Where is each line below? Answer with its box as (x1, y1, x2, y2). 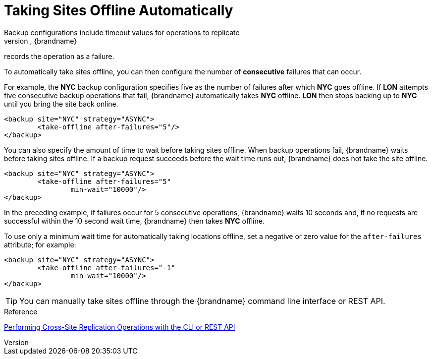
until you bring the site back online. (4, 99, 118, 108)
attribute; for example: (4, 240, 76, 249)
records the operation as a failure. (4, 52, 114, 60)
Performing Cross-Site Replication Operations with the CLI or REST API (4, 322, 235, 331)
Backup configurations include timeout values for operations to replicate (4, 28, 240, 37)
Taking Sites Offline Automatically (4, 2, 233, 19)
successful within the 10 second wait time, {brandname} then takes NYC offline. (4, 216, 265, 225)
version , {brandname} (4, 36, 77, 45)
